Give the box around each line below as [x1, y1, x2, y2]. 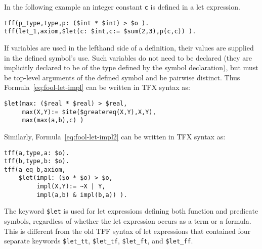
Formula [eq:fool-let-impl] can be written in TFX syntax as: [4, 82, 190, 92]
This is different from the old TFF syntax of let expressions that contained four [4, 225, 251, 236]
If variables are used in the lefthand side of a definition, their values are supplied [4, 42, 254, 53]
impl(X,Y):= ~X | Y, [36, 183, 106, 190]
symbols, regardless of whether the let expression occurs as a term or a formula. [4, 216, 251, 226]
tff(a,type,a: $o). [4, 149, 69, 157]
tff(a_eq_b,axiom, [4, 166, 66, 173]
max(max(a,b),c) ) [22, 117, 84, 124]
